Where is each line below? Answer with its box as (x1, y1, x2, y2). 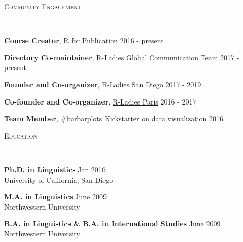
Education (4, 130, 37, 141)
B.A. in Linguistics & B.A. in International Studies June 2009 (4, 218, 221, 229)
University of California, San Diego (4, 174, 113, 185)
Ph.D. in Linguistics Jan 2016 (4, 164, 106, 175)
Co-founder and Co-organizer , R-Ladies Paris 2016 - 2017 (4, 96, 196, 107)
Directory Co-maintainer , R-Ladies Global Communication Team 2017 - (4, 52, 239, 62)
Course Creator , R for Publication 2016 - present (4, 35, 164, 46)
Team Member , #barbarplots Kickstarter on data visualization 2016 (4, 113, 223, 124)
